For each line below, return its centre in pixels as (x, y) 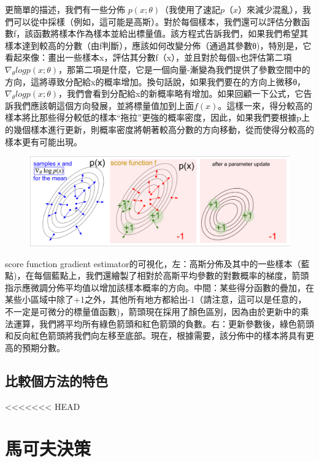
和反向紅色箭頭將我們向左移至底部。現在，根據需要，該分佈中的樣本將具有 (155, 335)
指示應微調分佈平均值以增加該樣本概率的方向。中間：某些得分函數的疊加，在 (159, 287)
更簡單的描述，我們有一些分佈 (65, 9)
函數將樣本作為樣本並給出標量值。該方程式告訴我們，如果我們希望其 (171, 33)
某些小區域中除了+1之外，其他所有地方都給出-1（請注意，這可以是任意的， (156, 299)
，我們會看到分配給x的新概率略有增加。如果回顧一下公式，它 (181, 93)
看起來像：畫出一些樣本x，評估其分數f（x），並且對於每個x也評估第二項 (148, 57)
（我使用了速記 (190, 9)
